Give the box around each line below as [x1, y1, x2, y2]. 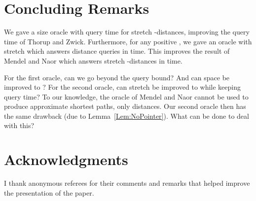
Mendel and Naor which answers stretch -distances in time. [4, 55, 183, 66]
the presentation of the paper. [4, 187, 94, 198]
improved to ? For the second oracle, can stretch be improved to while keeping [4, 82, 241, 92]
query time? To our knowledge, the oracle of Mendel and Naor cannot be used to [4, 91, 249, 101]
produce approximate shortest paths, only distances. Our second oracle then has [4, 101, 246, 111]
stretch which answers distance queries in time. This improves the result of [4, 46, 230, 56]
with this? [4, 120, 35, 131]
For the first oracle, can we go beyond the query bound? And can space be [4, 72, 230, 82]
